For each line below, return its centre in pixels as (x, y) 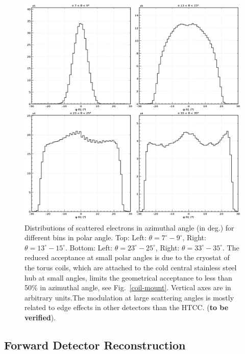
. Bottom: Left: (89, 247)
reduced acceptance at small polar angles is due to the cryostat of (127, 257)
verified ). (40, 317)
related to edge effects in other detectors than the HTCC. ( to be (127, 307)
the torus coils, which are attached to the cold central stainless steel (131, 267)
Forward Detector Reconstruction (95, 345)
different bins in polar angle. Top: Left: (85, 237)
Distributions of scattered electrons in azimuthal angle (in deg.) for (129, 227)
